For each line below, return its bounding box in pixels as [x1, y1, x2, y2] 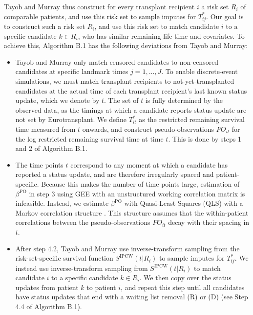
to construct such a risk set [4, 21, 85, 31]
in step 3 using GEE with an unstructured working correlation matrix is [29, 188, 245, 198]
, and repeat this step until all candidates [121, 282, 245, 292]
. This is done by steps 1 [168, 133, 241, 144]
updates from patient [15, 282, 79, 292]
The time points [15, 159, 63, 170]
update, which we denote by [15, 95, 100, 105]
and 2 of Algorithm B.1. [15, 143, 87, 153]
